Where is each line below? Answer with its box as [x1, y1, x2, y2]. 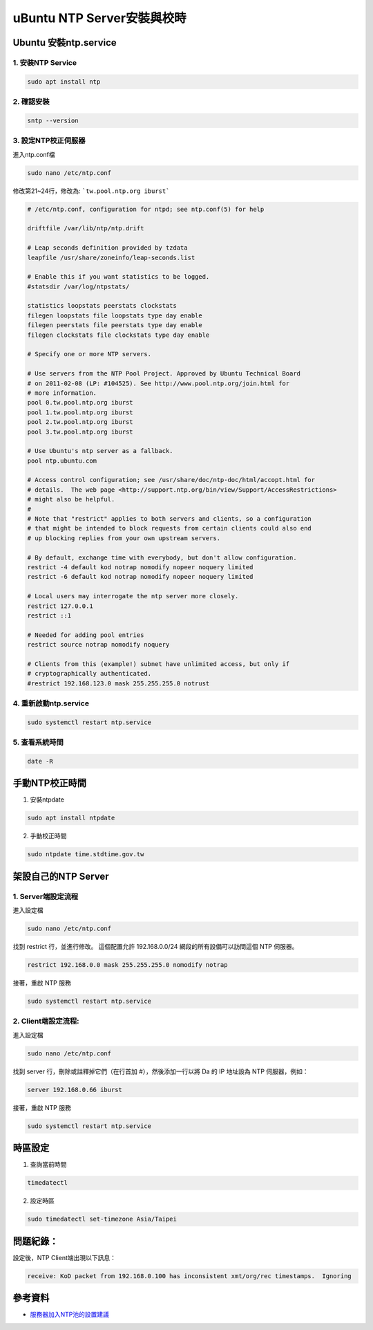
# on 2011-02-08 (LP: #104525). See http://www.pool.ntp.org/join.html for [27, 379, 290, 387]
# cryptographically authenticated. [27, 669, 152, 678]
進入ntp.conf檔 [12, 150, 55, 158]
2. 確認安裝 [12, 97, 50, 107]
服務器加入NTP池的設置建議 [30, 1311, 110, 1319]
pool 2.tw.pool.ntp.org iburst [27, 418, 134, 426]
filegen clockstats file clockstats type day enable [27, 331, 210, 339]
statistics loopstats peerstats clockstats [27, 302, 178, 310]
